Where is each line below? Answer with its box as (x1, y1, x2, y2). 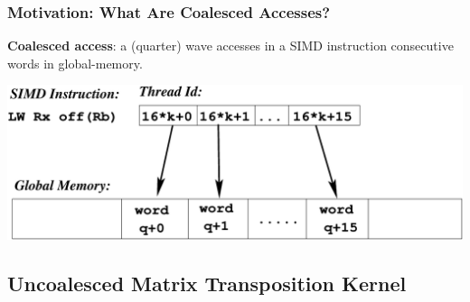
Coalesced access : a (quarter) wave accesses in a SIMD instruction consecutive (7, 36, 454, 55)
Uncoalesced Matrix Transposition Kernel (7, 269, 407, 297)
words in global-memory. (7, 53, 143, 72)
